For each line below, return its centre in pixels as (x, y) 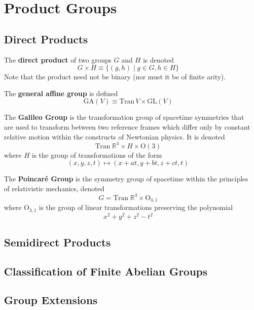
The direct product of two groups (58, 59)
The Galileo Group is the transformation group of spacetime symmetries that (124, 117)
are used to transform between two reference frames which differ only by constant (127, 126)
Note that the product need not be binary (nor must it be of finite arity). (115, 77)
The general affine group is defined (61, 93)
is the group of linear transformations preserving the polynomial (136, 207)
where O (17, 207)
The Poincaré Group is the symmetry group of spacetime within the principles (126, 179)
